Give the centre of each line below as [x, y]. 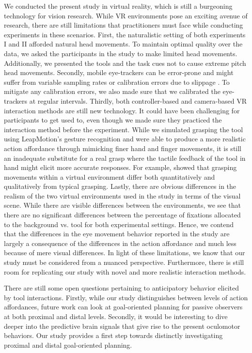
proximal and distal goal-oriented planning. [68, 345]
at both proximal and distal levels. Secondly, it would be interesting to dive [116, 316]
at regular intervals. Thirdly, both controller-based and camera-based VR [138, 100]
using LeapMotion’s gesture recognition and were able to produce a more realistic [125, 139]
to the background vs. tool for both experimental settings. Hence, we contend [119, 224]
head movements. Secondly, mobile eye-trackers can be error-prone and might [119, 72]
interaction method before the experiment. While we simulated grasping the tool [124, 129]
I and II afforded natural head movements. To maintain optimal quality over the [123, 44]
